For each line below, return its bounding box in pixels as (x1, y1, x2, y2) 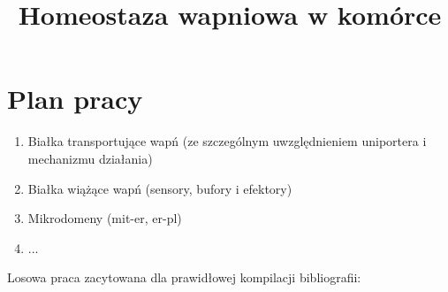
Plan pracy (7, 81, 143, 117)
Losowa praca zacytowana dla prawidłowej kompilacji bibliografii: (7, 268, 361, 287)
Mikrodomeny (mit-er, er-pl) (27, 209, 182, 227)
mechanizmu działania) (27, 149, 153, 167)
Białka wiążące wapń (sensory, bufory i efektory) (27, 179, 292, 197)
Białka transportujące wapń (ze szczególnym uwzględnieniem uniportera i (27, 132, 427, 150)
